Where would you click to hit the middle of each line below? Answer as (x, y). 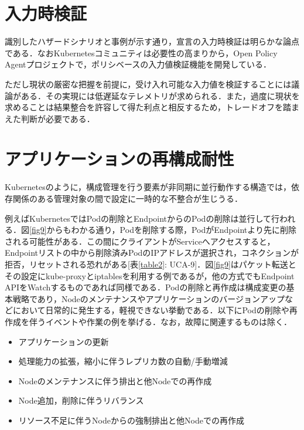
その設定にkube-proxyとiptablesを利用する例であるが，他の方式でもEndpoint (150, 275)
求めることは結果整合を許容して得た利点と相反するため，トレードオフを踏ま (152, 107)
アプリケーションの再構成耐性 (119, 159)
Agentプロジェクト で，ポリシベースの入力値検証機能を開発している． (138, 64)
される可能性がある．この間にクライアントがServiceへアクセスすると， (140, 241)
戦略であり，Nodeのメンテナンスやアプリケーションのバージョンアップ (148, 298)
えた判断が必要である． (50, 118)
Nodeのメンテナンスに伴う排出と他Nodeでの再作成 (115, 380)
